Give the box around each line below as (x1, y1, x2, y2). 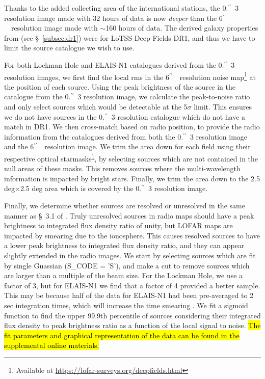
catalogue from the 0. (4, 91, 71, 102)
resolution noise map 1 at (179, 70, 256, 82)
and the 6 (4, 141, 34, 152)
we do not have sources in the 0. (4, 111, 104, 122)
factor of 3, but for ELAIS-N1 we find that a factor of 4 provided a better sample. (4, 280, 260, 290)
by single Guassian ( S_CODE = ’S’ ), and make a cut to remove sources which (4, 260, 250, 270)
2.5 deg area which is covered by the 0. (20, 183, 142, 194)
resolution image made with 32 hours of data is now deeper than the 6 (4, 12, 223, 23)
